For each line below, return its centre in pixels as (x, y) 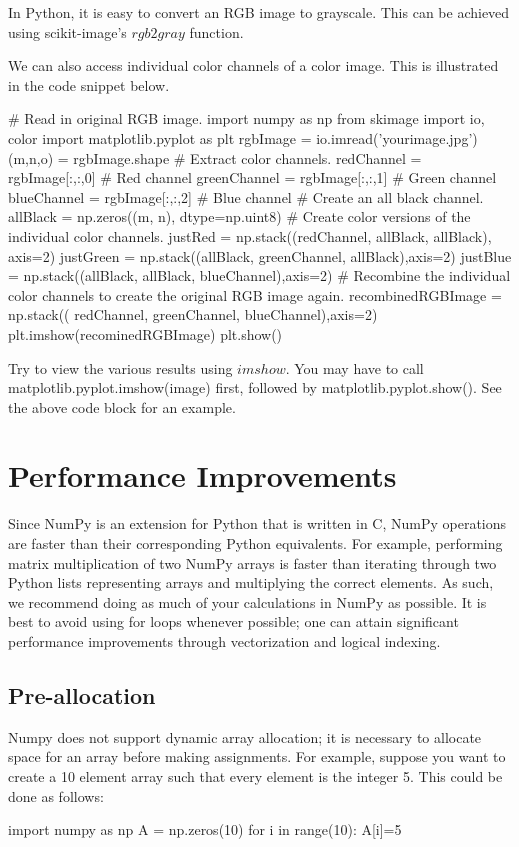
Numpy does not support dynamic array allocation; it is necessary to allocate (245, 736)
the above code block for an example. (122, 406)
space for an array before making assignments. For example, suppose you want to (257, 756)
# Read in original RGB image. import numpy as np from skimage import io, (246, 118)
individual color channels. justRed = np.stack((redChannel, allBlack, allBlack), (250, 235)
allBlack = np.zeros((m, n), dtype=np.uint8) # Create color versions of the (239, 216)
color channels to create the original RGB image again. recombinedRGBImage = (255, 294)
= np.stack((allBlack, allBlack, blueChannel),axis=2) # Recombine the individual (259, 275)
